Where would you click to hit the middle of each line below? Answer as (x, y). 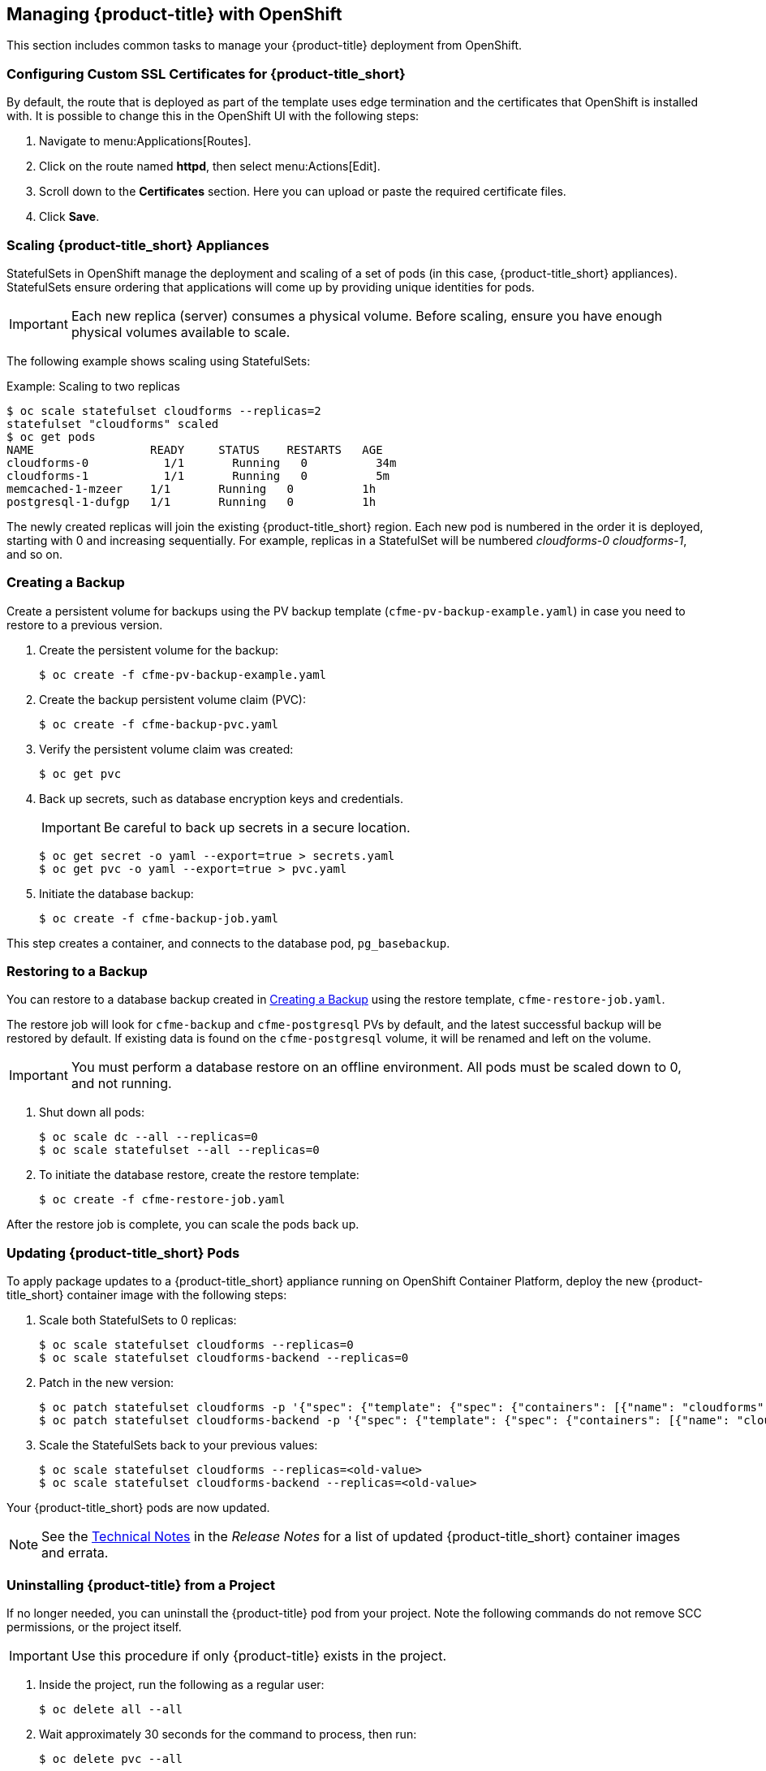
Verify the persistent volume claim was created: (166, 749)
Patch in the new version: (107, 1383)
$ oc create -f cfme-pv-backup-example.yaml (183, 674)
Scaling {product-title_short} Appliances (138, 245)
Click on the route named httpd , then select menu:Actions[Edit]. (210, 166)
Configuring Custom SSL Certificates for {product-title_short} (206, 73)
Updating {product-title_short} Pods (123, 1253)
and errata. (75, 1553)
